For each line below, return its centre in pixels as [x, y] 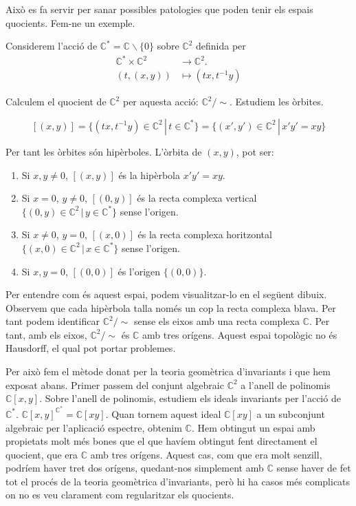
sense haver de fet [314, 468]
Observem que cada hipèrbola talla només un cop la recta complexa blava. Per [171, 307]
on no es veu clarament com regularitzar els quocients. [120, 495]
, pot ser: [255, 151]
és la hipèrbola [149, 175]
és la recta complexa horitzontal [205, 234]
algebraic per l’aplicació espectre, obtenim [94, 427]
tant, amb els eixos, [46, 334]
